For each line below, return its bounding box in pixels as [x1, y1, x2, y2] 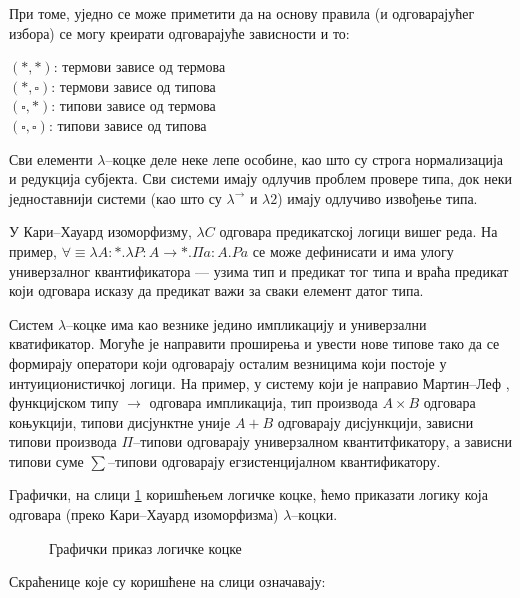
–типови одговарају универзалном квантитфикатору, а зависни [133, 431, 512, 452]
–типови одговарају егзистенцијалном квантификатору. [107, 450, 441, 471]
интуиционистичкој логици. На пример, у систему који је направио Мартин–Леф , [9, 372, 510, 393]
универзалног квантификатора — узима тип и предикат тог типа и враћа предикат [9, 260, 509, 281]
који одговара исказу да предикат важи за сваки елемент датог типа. [9, 280, 424, 301]
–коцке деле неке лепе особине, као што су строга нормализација [105, 148, 504, 169]
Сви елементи [9, 148, 93, 169]
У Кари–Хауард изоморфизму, [9, 221, 192, 242]
